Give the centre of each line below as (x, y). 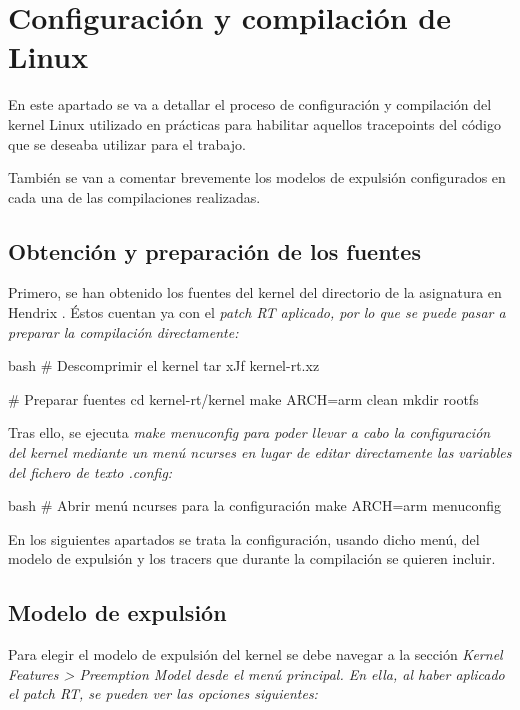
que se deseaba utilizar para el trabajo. (127, 143)
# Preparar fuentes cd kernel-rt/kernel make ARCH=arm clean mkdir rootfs (243, 398)
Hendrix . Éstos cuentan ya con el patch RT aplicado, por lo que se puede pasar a (257, 312)
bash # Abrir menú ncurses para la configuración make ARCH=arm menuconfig (254, 505)
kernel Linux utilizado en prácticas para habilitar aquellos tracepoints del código (254, 123)
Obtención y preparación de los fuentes (214, 250)
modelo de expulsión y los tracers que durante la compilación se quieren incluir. (252, 558)
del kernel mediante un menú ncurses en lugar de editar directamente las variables (260, 452)
